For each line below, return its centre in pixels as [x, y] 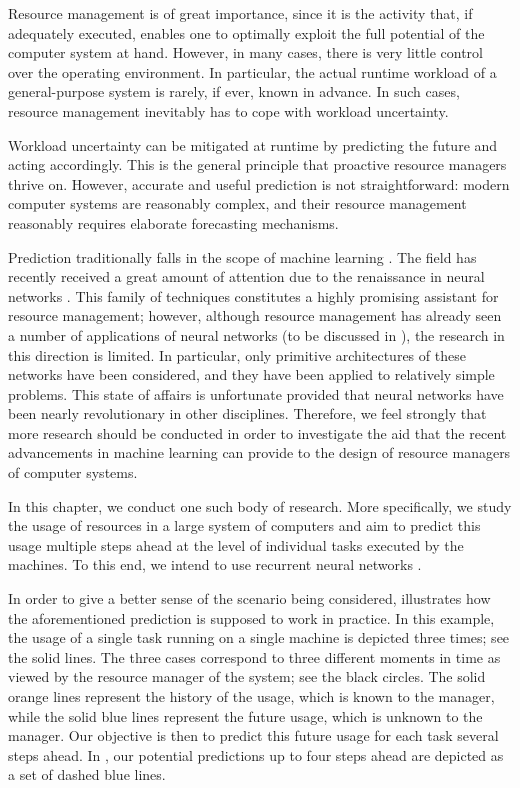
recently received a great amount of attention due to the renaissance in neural [246, 276]
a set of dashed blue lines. [87, 774]
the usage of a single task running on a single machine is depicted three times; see [259, 637]
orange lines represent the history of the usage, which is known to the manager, [251, 696]
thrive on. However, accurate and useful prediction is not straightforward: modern [259, 183]
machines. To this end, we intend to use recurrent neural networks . [215, 564]
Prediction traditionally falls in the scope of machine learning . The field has [242, 256]
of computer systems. [73, 472]
